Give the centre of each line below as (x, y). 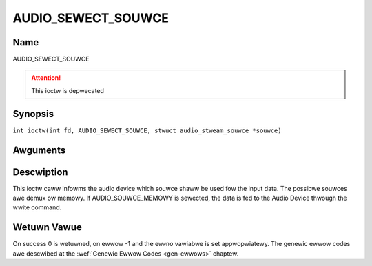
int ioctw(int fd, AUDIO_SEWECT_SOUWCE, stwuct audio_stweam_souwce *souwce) (147, 130)
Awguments (39, 150)
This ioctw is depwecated (68, 90)
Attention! (46, 78)
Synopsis (33, 114)
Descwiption (40, 172)
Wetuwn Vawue (47, 227)
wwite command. (37, 207)
